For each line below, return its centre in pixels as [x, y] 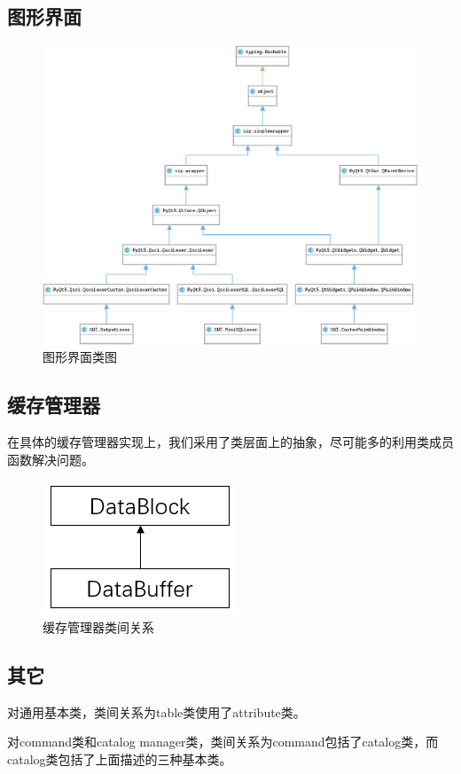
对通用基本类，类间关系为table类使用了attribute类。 [156, 711]
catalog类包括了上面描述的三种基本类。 [120, 758]
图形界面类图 [80, 357]
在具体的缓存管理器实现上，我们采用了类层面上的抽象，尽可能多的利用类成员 [230, 442]
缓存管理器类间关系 [98, 626]
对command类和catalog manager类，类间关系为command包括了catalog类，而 [223, 742]
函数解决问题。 [51, 459]
